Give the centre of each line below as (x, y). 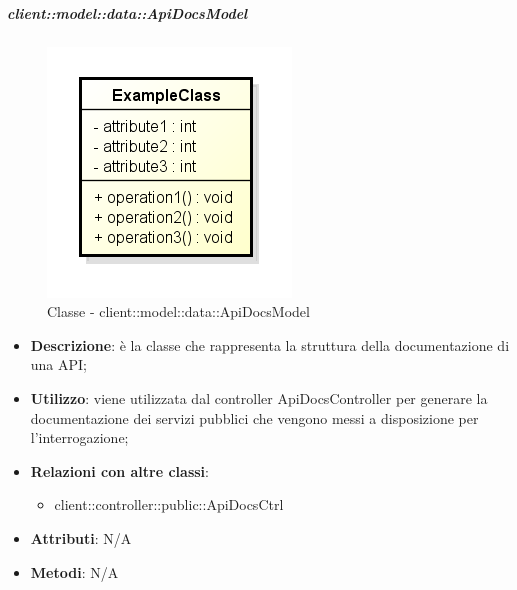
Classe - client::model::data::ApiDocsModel (178, 311)
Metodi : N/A (74, 571)
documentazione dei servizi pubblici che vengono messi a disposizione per (254, 417)
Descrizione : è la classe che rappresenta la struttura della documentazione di (270, 344)
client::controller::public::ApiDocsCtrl (169, 504)
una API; (59, 364)
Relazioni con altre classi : (119, 470)
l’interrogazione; (79, 437)
